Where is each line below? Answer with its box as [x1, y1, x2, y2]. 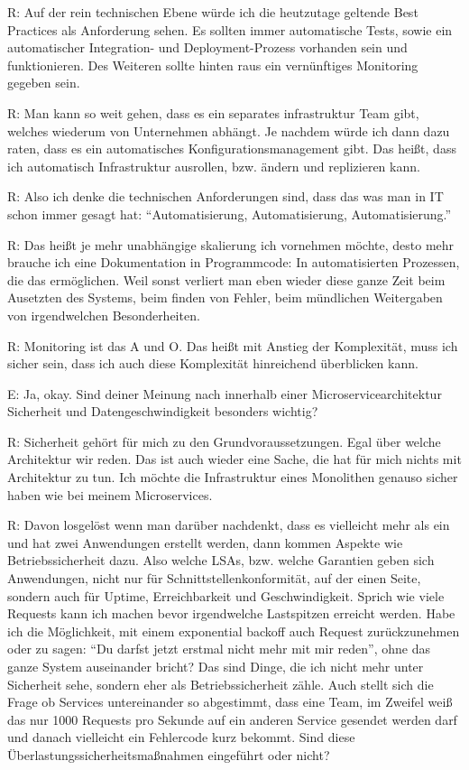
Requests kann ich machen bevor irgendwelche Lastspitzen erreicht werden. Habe [7, 604, 455, 623]
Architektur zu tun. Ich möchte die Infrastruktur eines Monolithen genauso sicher [7, 468, 458, 487]
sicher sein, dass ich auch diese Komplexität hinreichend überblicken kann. [7, 354, 418, 373]
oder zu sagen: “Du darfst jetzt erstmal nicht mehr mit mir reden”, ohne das [7, 639, 430, 658]
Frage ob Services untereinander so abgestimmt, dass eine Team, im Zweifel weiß [7, 692, 453, 711]
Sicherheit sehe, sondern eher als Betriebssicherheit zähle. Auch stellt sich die [7, 674, 434, 693]
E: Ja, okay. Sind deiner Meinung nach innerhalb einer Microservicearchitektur [7, 384, 442, 403]
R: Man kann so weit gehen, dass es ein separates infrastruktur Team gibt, [7, 103, 419, 122]
